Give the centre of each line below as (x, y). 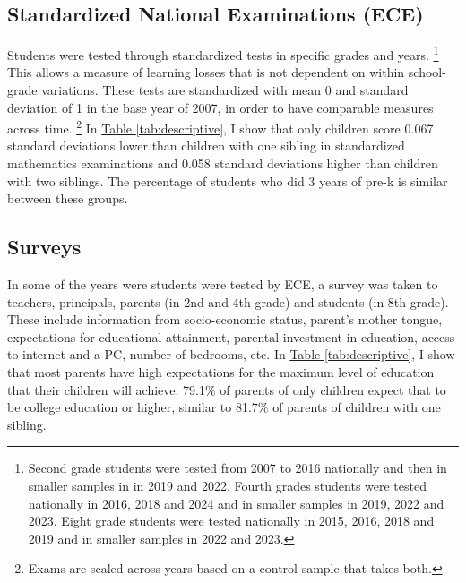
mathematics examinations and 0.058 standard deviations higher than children (223, 163)
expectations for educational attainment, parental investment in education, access (231, 336)
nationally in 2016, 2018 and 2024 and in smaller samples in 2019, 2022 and (236, 503)
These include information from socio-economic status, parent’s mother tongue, (225, 319)
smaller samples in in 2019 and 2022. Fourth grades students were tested (227, 485)
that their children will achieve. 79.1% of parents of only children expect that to (227, 389)
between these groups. (68, 198)
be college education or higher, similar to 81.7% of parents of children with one (224, 407)
